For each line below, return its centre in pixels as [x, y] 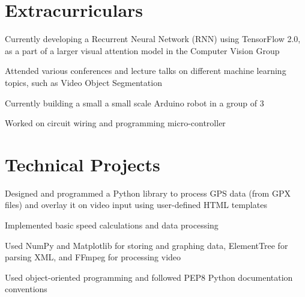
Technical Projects [83, 164]
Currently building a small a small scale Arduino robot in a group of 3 [134, 103]
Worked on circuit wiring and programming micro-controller [115, 123]
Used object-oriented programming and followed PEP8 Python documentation [149, 277]
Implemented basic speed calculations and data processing [112, 225]
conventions [26, 289]
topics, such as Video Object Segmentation [83, 82]
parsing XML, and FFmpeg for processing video [93, 257]
